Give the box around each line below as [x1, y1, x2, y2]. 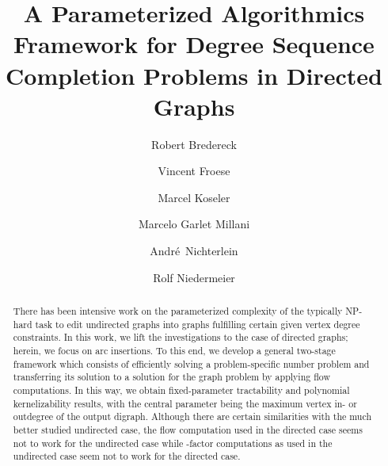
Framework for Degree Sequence [13, 28, 375, 60]
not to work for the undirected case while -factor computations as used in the [13, 436, 333, 449]
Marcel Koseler [158, 189, 230, 205]
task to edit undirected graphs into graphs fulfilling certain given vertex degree [35, 317, 360, 330]
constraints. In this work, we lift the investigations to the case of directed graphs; [13, 330, 348, 344]
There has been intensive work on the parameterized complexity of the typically [13, 304, 343, 318]
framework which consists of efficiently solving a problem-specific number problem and [13, 357, 370, 370]
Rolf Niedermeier [153, 269, 235, 285]
